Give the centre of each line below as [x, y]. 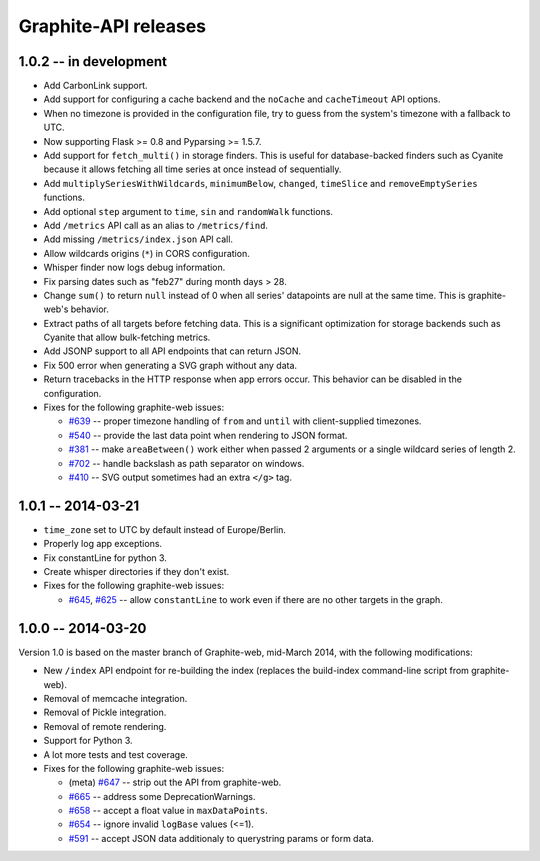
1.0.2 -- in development [92, 61]
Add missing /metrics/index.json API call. [138, 239]
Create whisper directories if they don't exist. [136, 572]
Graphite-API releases [112, 26]
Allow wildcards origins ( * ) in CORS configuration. [146, 253]
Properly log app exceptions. [103, 544]
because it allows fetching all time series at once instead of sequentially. [192, 169]
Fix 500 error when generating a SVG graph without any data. [170, 365]
